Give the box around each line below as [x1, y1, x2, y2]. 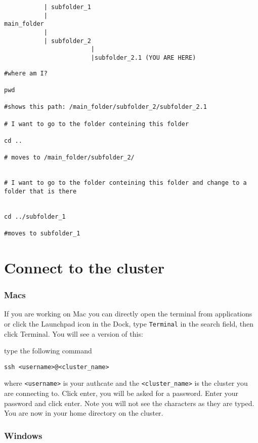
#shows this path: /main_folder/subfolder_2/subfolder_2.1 [4, 103, 207, 111]
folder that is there [4, 187, 77, 195]
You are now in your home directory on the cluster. [4, 408, 163, 418]
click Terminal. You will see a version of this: [4, 328, 143, 339]
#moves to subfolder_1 [4, 230, 80, 237]
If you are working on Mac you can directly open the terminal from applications [4, 308, 252, 319]
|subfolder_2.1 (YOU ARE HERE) [91, 54, 196, 61]
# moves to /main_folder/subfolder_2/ [4, 154, 135, 162]
